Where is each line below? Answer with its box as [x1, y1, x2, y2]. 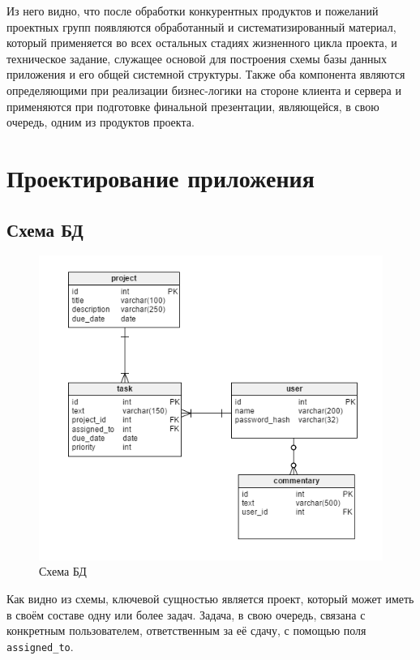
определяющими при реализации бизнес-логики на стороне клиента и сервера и [6, 81, 401, 98]
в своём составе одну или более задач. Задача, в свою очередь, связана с [6, 606, 366, 623]
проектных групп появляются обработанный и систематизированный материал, [6, 18, 396, 35]
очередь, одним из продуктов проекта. [6, 114, 195, 131]
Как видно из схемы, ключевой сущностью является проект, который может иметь [6, 590, 414, 606]
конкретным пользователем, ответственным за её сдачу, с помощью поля [6, 622, 366, 639]
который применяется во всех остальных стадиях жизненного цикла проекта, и [6, 34, 397, 51]
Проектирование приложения [6, 161, 315, 194]
